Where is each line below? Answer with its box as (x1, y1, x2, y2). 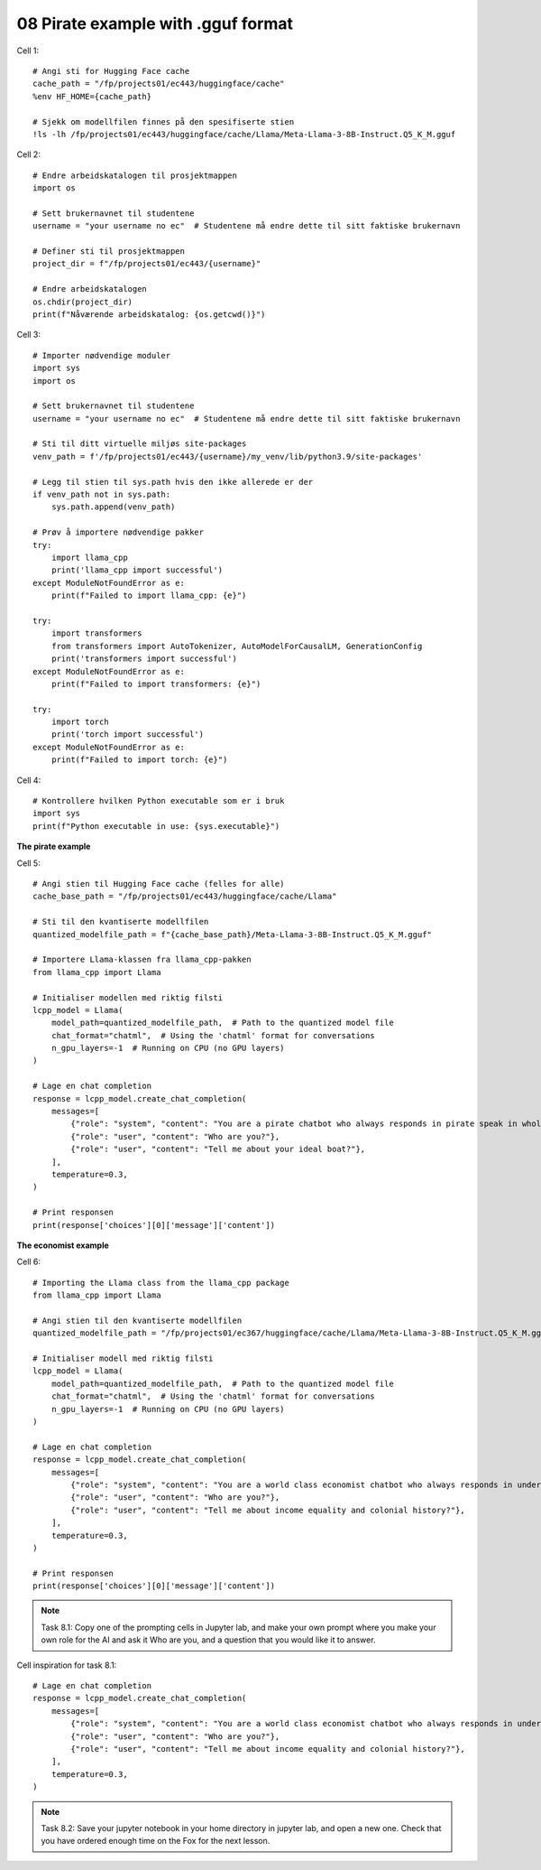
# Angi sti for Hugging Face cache (32, 66, 190, 76)
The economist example (16, 1240, 110, 1251)
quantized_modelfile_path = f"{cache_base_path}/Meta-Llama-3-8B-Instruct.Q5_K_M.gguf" (32, 929, 433, 939)
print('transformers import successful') (50, 654, 238, 664)
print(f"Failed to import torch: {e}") (50, 755, 228, 765)
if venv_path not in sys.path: (32, 489, 171, 500)
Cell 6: (16, 1256, 41, 1268)
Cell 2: (16, 149, 41, 160)
